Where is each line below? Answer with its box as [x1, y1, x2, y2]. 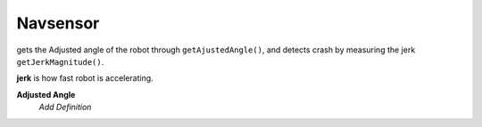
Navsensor [16, 13, 100, 33]
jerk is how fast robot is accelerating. [16, 73, 154, 83]
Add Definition [38, 102, 92, 113]
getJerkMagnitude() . [16, 56, 104, 67]
